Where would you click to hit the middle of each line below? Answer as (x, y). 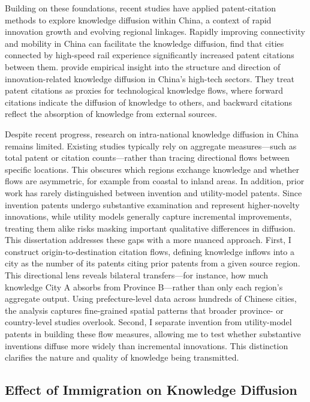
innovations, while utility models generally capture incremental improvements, (148, 216)
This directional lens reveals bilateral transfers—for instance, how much (136, 275)
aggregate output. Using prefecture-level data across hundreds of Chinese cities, (151, 298)
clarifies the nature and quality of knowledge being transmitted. (122, 357)
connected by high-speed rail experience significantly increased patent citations (150, 55)
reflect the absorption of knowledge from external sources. (111, 114)
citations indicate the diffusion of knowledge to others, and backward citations (149, 102)
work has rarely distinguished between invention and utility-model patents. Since (154, 192)
